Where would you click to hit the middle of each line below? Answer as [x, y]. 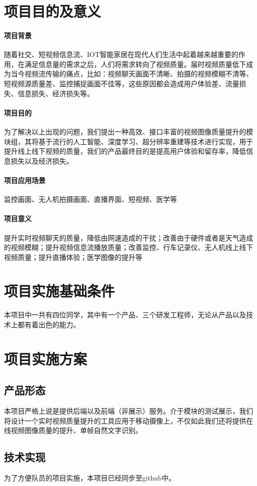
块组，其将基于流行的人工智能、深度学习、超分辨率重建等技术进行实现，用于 [128, 141]
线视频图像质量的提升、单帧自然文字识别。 [73, 430]
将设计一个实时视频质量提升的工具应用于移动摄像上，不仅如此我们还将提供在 [128, 420]
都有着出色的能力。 [49, 324]
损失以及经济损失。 [42, 160]
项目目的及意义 [53, 11]
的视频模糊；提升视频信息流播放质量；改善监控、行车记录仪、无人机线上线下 [128, 247]
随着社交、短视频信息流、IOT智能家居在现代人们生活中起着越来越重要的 [121, 54]
